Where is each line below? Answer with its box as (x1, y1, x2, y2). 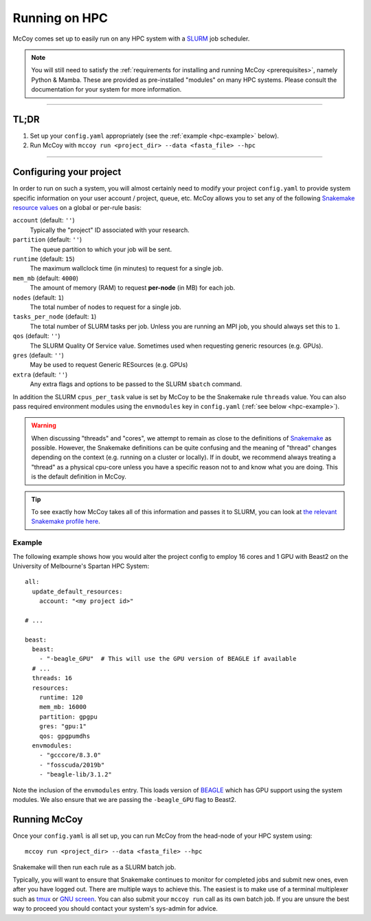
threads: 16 (32, 675, 72, 682)
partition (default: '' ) (12, 235, 82, 244)
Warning (31, 421, 56, 430)
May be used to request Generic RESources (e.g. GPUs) (30, 361, 188, 369)
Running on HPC (12, 10, 109, 25)
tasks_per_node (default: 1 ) (12, 313, 97, 321)
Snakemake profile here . (31, 517, 100, 526)
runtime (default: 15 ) (12, 255, 75, 263)
